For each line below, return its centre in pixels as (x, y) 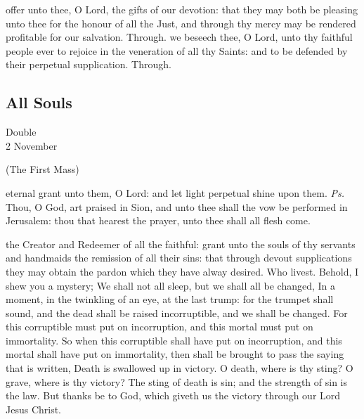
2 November (32, 145)
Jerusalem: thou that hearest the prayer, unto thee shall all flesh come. (158, 220)
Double (21, 132)
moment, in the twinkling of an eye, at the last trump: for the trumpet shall (170, 299)
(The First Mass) (43, 169)
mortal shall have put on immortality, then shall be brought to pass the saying (175, 354)
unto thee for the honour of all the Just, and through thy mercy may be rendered (181, 23)
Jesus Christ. (34, 409)
